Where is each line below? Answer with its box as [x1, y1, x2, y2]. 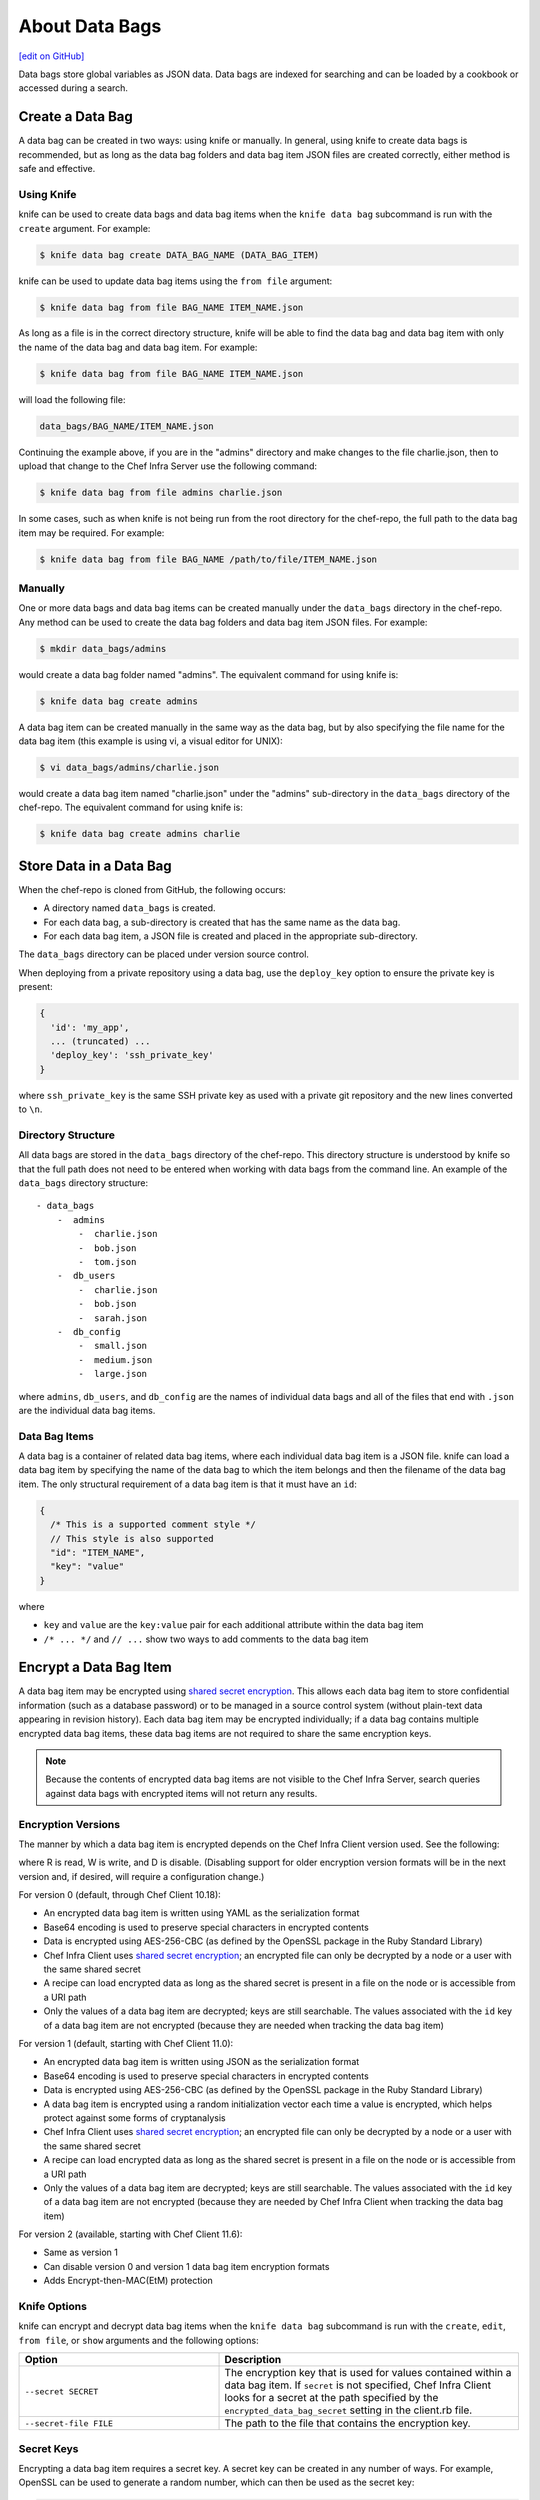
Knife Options [18, 2300, 87, 2313]
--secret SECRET [24, 2386, 99, 2397]
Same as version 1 [43, 2246, 119, 2259]
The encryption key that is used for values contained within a [224, 2366, 512, 2380]
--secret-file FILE [24, 2418, 114, 2429]
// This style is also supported [50, 1533, 214, 1544]
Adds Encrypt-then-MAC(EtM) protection [43, 2275, 214, 2287]
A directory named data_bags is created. [43, 902, 216, 914]
